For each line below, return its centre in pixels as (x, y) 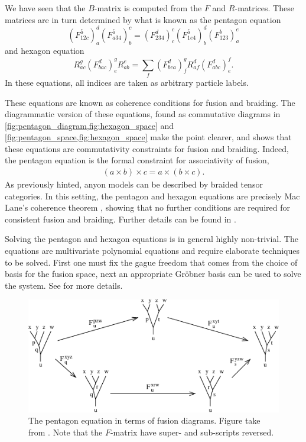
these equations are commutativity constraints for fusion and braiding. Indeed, (147, 148)
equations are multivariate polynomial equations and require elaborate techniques (152, 251)
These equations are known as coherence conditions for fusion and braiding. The (150, 102)
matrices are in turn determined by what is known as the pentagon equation (143, 19)
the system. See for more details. (64, 285)
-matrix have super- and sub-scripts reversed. (192, 432)
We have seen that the (45, 8)
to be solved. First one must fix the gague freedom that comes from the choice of (151, 262)
